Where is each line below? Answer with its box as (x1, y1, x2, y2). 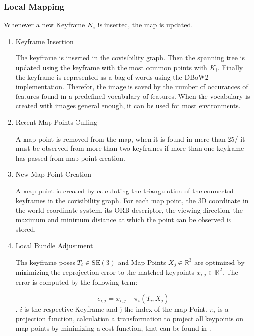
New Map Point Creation (15, 169, 92, 179)
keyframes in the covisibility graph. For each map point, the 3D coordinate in (15, 195, 249, 205)
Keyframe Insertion (15, 36, 74, 46)
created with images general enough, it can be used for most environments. (15, 100, 241, 111)
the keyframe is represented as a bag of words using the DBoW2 (15, 72, 209, 82)
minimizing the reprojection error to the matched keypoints (15, 266, 195, 277)
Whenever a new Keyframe (4, 20, 85, 30)
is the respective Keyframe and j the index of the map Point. (24, 304, 207, 313)
